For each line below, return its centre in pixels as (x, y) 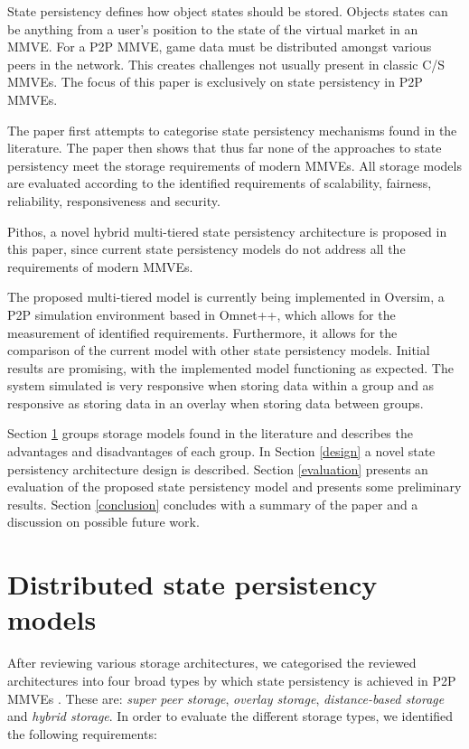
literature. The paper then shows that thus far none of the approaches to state (225, 148)
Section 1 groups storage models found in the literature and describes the (210, 433)
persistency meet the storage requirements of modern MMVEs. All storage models (234, 165)
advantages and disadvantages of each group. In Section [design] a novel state (221, 451)
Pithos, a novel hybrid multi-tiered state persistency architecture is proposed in (227, 231)
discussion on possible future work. (103, 522)
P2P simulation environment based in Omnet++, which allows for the (202, 314)
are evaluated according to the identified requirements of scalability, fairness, (220, 183)
